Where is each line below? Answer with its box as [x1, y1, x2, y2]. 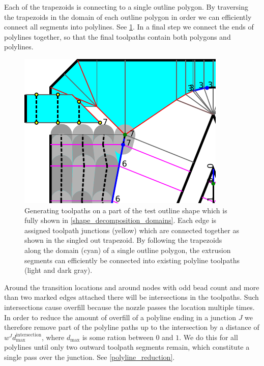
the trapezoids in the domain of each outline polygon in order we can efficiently [4, 11, 252, 22]
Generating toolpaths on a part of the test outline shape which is [24, 205, 227, 215]
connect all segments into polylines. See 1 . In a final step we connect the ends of [4, 21, 254, 32]
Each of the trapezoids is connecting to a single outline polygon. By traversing [4, 2, 248, 12]
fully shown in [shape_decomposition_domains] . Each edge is [24, 215, 217, 226]
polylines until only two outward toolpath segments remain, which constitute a [4, 342, 250, 352]
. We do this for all [179, 331, 238, 342]
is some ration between [82, 331, 154, 342]
